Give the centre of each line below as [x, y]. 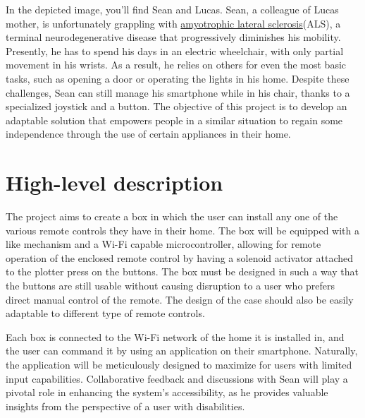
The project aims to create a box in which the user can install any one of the [172, 216]
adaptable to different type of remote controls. [105, 313]
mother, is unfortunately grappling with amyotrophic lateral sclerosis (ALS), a [173, 23]
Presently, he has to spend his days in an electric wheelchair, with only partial [175, 50]
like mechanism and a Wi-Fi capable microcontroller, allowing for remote [163, 244]
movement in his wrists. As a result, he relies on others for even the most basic [176, 65]
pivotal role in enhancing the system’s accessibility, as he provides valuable [167, 392]
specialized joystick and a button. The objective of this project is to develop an [177, 106]
